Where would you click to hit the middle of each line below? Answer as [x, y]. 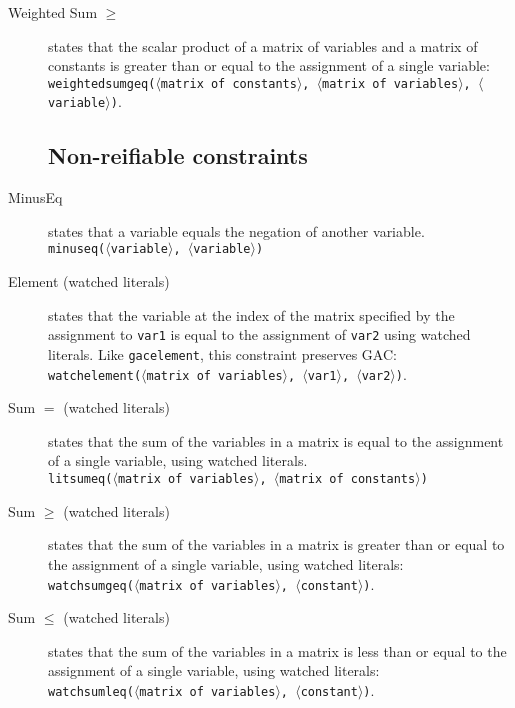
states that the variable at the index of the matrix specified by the [251, 314]
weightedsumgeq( [102, 83]
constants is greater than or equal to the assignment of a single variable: [269, 65]
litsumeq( [80, 479]
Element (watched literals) [89, 281]
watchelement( [95, 375]
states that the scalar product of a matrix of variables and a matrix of [263, 45]
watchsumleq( [91, 691]
